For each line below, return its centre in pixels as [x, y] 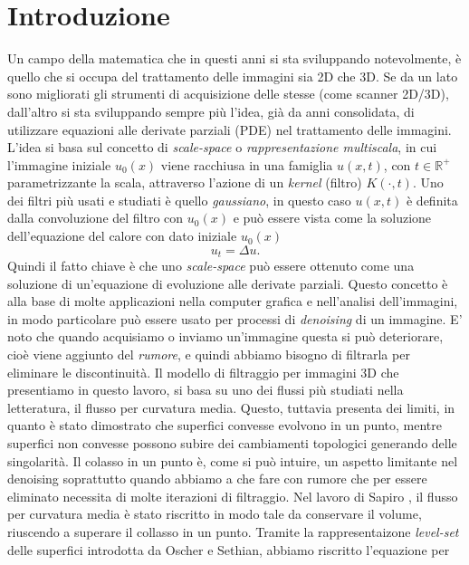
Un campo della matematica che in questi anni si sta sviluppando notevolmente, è [234, 58]
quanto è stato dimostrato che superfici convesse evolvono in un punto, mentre [225, 425]
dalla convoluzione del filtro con [96, 218]
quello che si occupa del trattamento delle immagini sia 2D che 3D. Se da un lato [233, 76]
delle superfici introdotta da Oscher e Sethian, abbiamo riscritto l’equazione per [229, 549]
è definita [432, 200]
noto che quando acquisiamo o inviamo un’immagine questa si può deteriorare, [225, 336]
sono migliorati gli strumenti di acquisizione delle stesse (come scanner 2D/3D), [228, 94]
